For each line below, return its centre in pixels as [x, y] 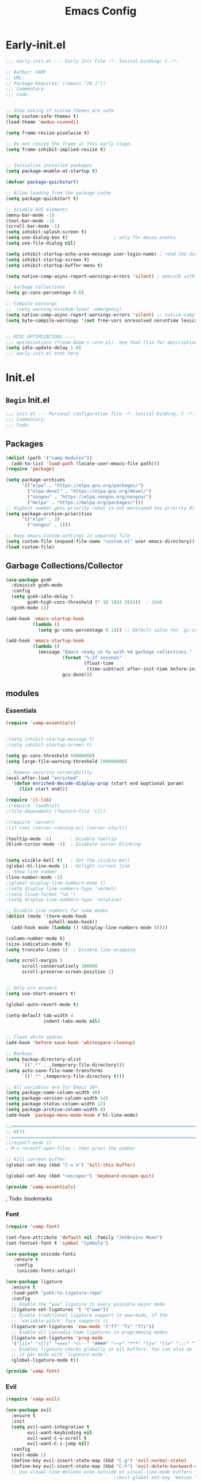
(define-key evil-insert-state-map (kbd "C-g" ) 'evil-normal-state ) [99, 1461]
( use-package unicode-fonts [41, 1254]
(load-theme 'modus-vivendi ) [42, 122]
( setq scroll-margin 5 [34, 961]
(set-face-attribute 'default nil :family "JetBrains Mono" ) [84, 1237]
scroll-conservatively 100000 [59, 966]
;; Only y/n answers [32, 988]
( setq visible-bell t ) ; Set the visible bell [68, 861]
